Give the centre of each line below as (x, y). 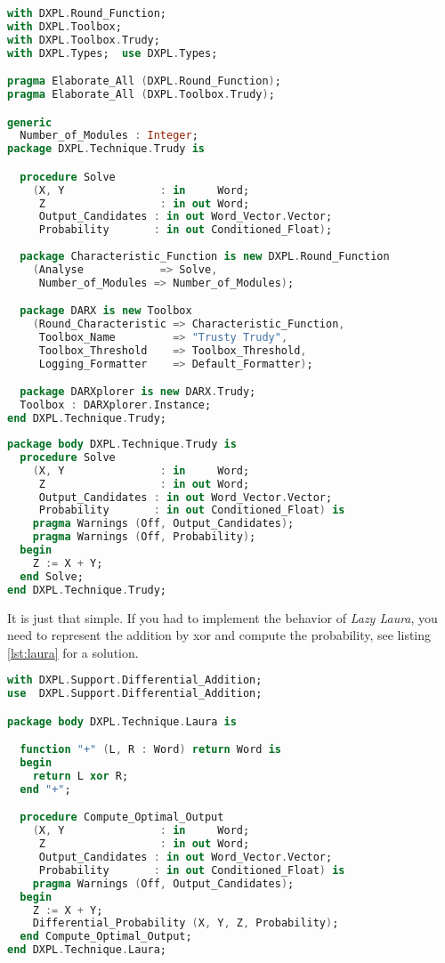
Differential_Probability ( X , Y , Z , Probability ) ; (186, 923)
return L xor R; (81, 776)
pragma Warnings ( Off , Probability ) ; (144, 537)
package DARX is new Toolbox (106, 311)
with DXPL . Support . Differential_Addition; (135, 680)
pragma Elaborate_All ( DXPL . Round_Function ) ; (144, 81)
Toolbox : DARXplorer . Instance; (116, 405)
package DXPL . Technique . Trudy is (106, 149)
